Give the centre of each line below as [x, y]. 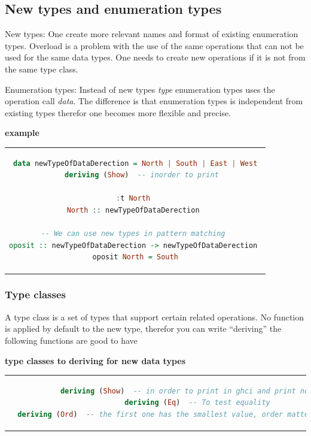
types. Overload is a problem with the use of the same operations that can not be [154, 45]
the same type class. [42, 69]
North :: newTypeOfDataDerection [133, 211]
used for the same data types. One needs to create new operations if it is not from [155, 57]
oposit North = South [135, 257]
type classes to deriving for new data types [95, 360]
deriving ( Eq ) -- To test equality [197, 403]
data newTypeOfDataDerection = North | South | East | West [135, 163]
